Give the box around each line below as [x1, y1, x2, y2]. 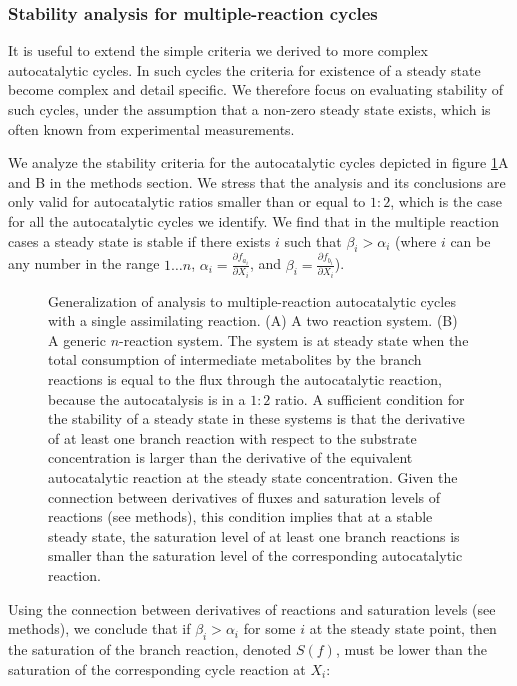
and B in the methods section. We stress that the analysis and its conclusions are [8, 171, 506, 192]
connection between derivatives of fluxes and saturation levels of [48, 486, 440, 507]
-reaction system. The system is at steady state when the [119, 329, 469, 350]
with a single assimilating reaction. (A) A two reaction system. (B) [48, 310, 458, 331]
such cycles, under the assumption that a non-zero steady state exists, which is [8, 99, 491, 119]
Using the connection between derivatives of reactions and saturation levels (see [8, 598, 496, 619]
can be [450, 230, 491, 251]
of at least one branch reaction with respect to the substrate [48, 427, 417, 448]
